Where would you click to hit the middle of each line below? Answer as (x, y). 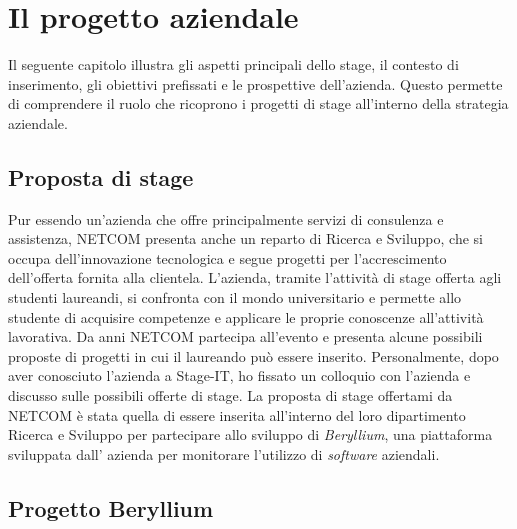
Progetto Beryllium (111, 507)
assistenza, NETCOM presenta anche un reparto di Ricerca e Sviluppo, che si (245, 238)
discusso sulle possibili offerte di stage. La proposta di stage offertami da (230, 395)
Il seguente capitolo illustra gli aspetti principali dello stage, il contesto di (233, 64)
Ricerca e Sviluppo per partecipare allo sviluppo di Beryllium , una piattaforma (250, 434)
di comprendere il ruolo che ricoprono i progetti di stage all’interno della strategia (258, 103)
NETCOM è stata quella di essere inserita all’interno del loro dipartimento (237, 414)
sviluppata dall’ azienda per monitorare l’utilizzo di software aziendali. (224, 453)
